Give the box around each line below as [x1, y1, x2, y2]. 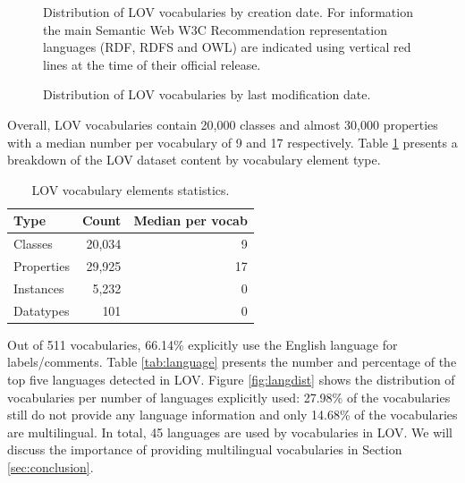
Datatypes [13, 301, 70, 319]
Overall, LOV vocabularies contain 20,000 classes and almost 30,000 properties [7, 114, 438, 133]
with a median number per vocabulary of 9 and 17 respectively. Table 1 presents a [7, 132, 458, 151]
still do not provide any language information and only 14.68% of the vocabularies [7, 405, 458, 424]
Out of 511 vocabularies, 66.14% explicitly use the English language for [7, 335, 398, 353]
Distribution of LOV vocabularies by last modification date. [43, 85, 371, 104]
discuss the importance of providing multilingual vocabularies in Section [7, 440, 402, 459]
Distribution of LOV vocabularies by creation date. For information [43, 3, 413, 21]
